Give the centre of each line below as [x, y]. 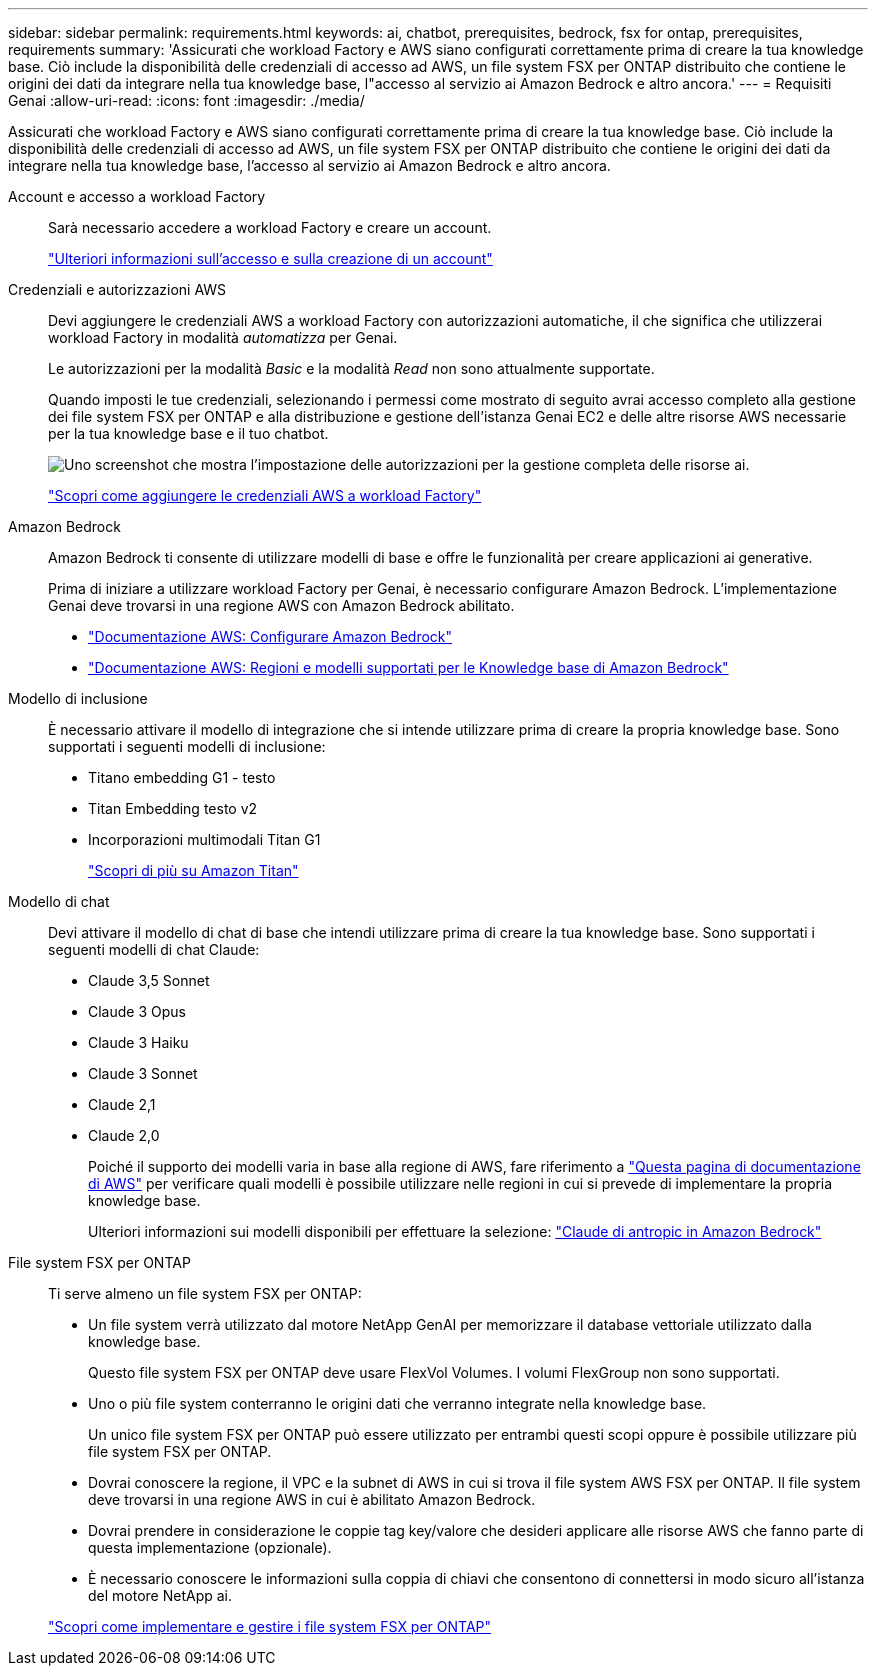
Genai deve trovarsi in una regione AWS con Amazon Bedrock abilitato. [281, 605]
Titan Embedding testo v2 [173, 808]
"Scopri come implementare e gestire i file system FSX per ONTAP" [270, 1626]
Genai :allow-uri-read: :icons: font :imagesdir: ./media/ [186, 100]
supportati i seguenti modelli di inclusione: [187, 746]
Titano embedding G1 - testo [182, 777]
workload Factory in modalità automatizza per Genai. [223, 337]
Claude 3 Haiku [138, 1042]
